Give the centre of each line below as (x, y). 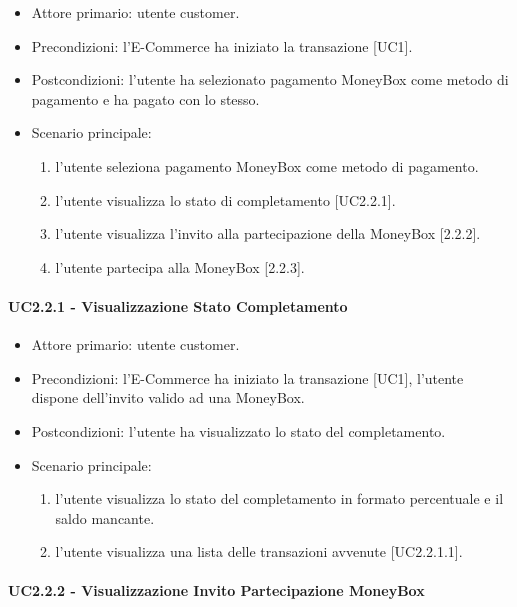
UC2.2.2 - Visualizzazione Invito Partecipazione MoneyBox (216, 590)
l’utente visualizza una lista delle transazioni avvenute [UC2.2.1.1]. (259, 551)
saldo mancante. (105, 517)
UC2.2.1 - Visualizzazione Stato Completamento (178, 305)
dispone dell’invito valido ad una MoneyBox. (168, 397)
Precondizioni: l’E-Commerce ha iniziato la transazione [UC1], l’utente (247, 377)
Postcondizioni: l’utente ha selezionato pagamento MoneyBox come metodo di (270, 79)
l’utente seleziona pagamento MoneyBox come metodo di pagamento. (267, 165)
